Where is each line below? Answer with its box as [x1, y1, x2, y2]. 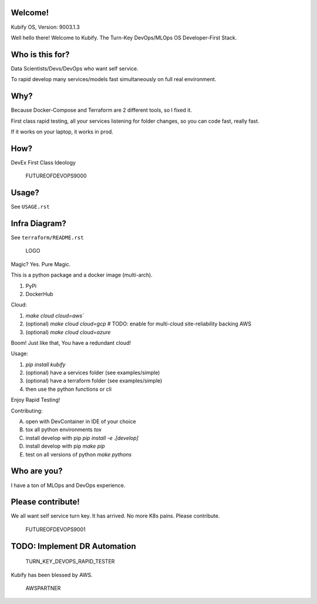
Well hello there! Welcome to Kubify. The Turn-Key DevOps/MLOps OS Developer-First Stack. [11, 34, 237, 41]
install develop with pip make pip [25, 442, 105, 449]
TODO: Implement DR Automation [11, 541, 136, 551]
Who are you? [11, 466, 63, 476]
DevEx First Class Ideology [11, 159, 76, 166]
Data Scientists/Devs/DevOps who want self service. [11, 65, 139, 72]
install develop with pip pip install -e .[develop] [25, 434, 139, 441]
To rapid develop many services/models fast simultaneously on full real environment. [11, 76, 217, 83]
